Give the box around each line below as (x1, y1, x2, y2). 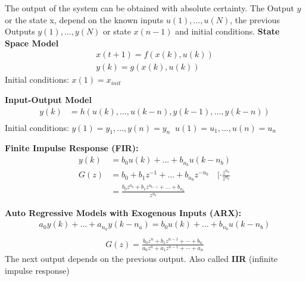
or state (103, 25, 131, 38)
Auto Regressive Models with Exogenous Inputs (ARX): (5, 206, 242, 218)
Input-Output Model (5, 93, 92, 106)
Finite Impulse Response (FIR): (5, 142, 139, 154)
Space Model (5, 36, 59, 49)
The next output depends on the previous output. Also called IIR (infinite (5, 252, 278, 265)
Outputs (5, 25, 35, 38)
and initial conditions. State (175, 25, 280, 38)
